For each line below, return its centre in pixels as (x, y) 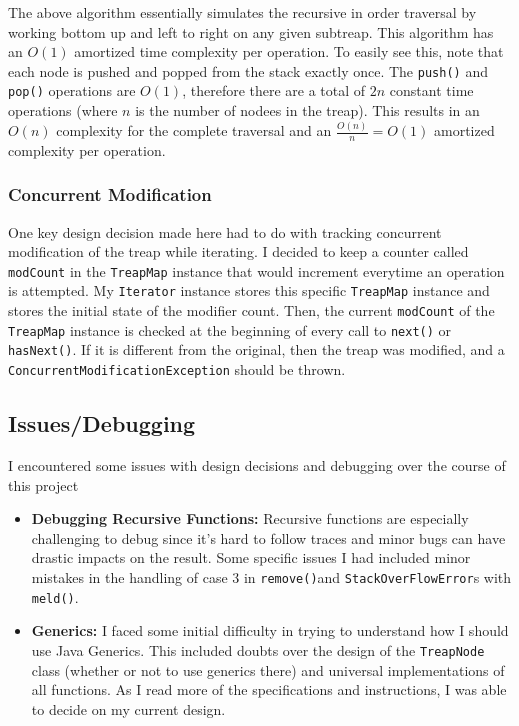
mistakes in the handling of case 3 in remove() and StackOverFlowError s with (271, 576)
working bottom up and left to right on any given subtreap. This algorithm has (251, 31)
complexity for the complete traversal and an (194, 130)
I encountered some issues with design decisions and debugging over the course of (257, 464)
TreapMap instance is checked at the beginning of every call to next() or (230, 329)
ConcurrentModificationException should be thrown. (177, 369)
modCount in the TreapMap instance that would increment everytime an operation (256, 270)
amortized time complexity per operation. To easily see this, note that (289, 51)
